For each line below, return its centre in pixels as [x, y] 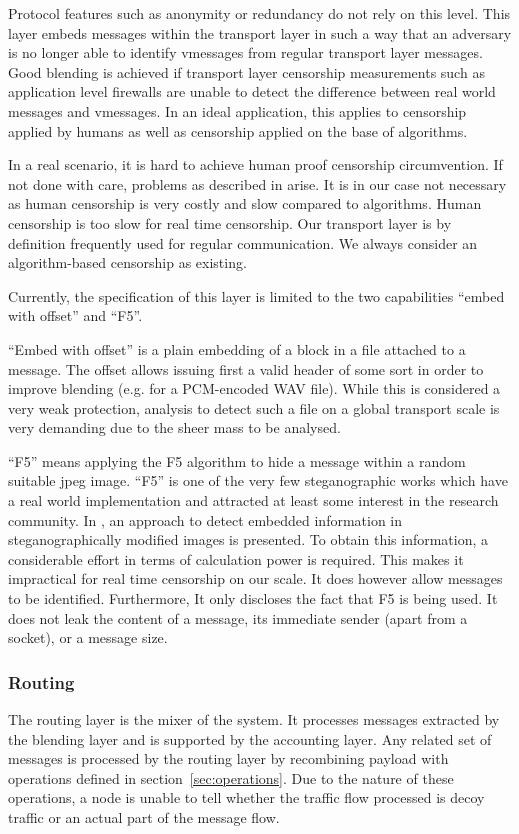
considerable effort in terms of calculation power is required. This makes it [236, 558]
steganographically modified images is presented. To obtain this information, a [248, 539]
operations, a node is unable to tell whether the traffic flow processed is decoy [246, 797]
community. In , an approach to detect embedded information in [205, 519]
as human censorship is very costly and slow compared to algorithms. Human [245, 203]
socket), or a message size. [88, 637]
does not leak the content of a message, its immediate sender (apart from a [238, 617]
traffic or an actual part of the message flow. [144, 817]
